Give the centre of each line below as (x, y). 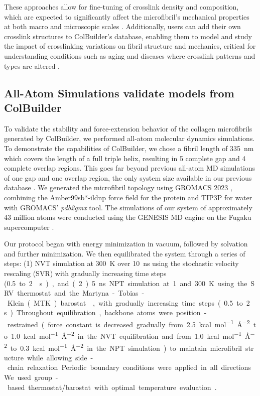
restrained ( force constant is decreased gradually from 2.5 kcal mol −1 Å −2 (128, 323)
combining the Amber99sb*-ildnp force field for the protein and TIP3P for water (128, 197)
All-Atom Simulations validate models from (119, 93)
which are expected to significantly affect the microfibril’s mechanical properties (127, 16)
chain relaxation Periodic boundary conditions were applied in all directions (129, 367)
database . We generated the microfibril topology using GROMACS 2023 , (118, 187)
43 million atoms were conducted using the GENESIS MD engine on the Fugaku (128, 217)
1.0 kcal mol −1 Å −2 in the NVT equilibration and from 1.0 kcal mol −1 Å (131, 335)
